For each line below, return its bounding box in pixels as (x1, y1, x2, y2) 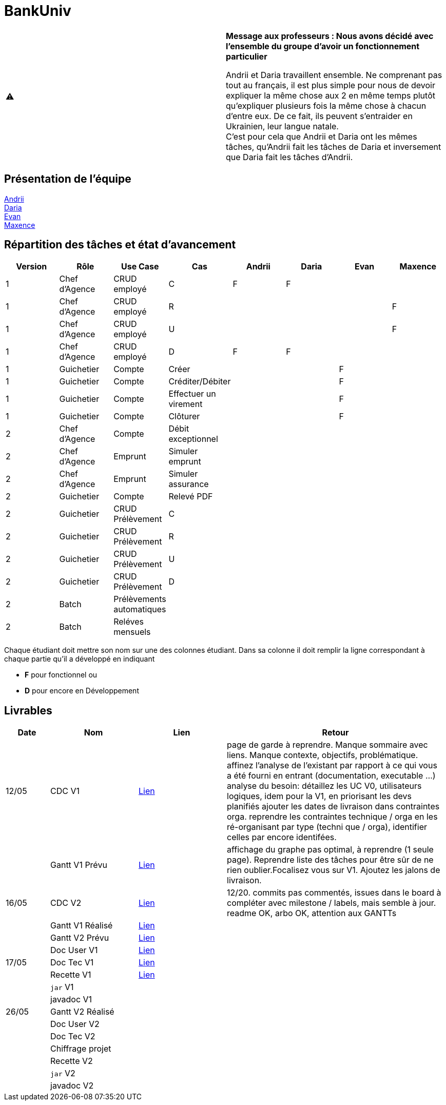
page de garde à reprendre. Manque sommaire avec (227, 740, 428, 750)
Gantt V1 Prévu (50, 860, 107, 870)
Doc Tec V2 (50, 1031, 95, 1042)
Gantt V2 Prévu (50, 933, 109, 943)
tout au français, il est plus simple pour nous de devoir (226, 80, 436, 90)
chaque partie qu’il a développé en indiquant (4, 654, 155, 664)
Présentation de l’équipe (4, 172, 131, 186)
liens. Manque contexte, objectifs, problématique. (227, 750, 418, 761)
